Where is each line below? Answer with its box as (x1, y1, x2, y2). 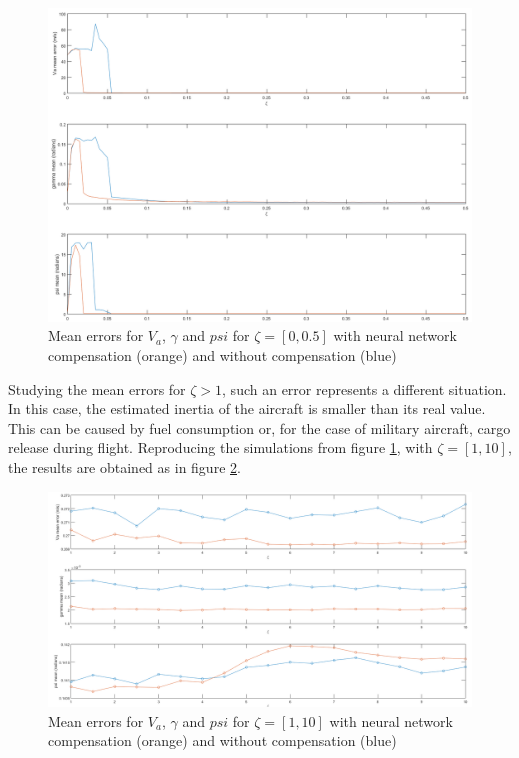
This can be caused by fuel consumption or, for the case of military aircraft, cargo (8, 417, 511, 438)
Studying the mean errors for (8, 378, 186, 399)
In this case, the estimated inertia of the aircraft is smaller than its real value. (8, 398, 486, 419)
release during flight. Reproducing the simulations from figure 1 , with (8, 437, 433, 458)
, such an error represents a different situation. (222, 378, 507, 399)
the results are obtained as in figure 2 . (8, 457, 241, 478)
